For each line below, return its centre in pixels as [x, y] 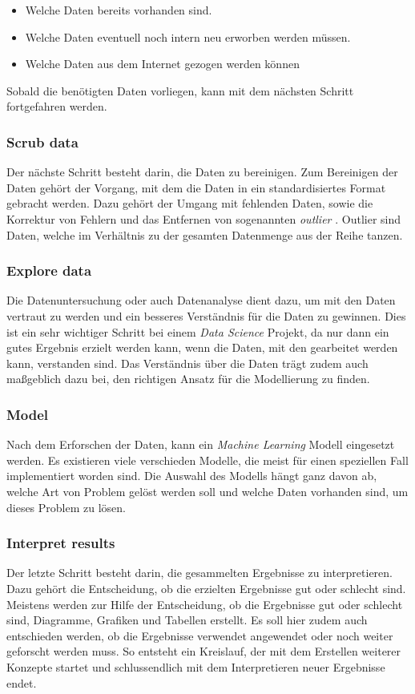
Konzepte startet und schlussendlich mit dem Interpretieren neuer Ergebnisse [196, 666]
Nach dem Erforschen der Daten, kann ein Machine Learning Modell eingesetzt [201, 444]
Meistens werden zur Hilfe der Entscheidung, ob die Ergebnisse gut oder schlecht [205, 604]
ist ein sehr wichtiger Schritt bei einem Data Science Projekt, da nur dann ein [198, 331]
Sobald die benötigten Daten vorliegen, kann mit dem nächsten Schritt [180, 90]
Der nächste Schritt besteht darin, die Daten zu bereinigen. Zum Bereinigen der [202, 172]
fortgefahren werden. [57, 106]
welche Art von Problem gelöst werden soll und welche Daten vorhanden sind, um [207, 491]
